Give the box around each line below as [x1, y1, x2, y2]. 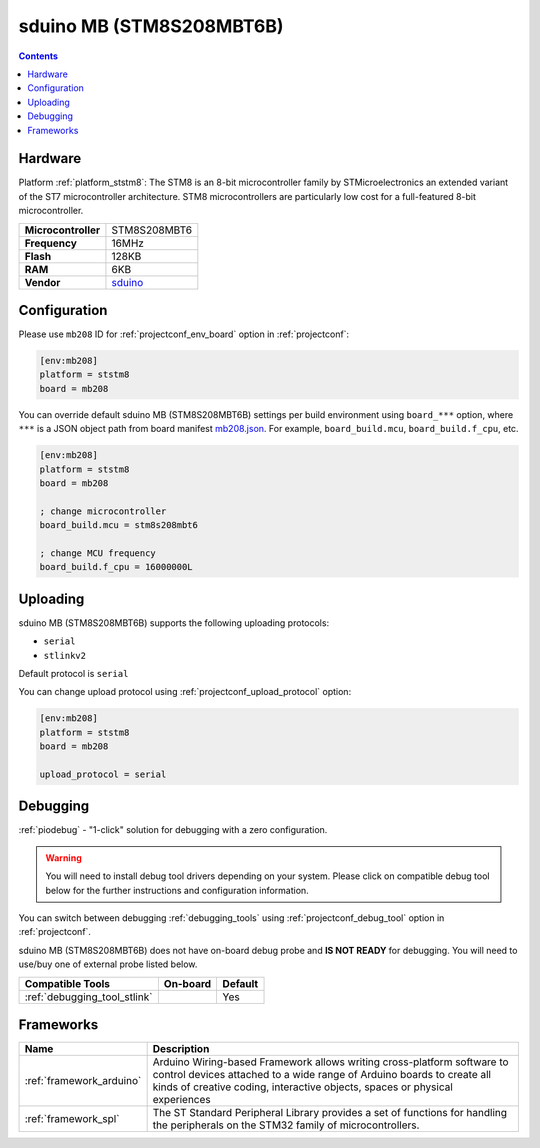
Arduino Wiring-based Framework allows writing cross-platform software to [152, 1055, 509, 1069]
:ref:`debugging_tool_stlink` [24, 990, 153, 1004]
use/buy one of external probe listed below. [18, 958, 198, 970]
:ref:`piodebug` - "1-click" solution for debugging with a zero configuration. [18, 824, 328, 836]
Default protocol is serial [18, 668, 129, 680]
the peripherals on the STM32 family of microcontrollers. [152, 1118, 420, 1132]
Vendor [24, 275, 61, 289]
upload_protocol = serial [39, 768, 167, 780]
